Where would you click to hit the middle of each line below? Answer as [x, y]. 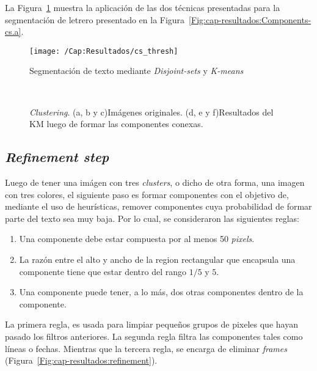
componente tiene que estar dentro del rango [103, 271]
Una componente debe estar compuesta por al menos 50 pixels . [137, 239]
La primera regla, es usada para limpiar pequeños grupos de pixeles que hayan [151, 324]
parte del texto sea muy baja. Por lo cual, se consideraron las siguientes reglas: [152, 218]
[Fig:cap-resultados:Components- [250, 19]
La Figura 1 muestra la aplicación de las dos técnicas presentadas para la [143, 7]
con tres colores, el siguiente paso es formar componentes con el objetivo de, [147, 194]
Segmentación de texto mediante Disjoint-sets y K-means [137, 71]
